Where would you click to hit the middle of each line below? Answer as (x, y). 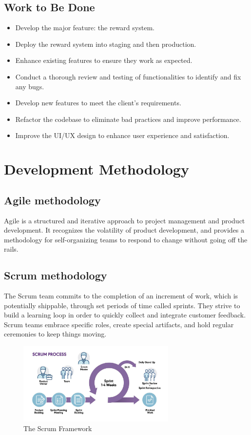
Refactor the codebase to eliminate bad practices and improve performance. (128, 119)
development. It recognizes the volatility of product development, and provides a (124, 230)
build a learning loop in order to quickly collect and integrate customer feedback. (125, 315)
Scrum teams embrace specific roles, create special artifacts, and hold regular (119, 324)
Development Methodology (97, 169)
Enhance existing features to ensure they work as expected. (104, 60)
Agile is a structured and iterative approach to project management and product (125, 220)
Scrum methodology (56, 275)
